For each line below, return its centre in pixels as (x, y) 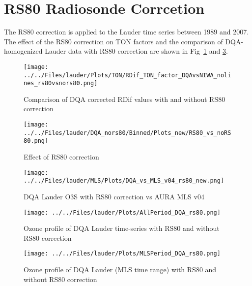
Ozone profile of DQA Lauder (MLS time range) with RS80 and (120, 270)
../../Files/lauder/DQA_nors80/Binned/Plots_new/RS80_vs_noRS (127, 133)
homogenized (23, 51)
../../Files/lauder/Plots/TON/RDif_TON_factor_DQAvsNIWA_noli (127, 75)
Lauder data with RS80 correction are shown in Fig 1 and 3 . (136, 51)
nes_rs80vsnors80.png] (61, 83)
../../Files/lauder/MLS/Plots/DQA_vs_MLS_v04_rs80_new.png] (124, 181)
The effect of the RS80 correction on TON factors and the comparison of (113, 41)
